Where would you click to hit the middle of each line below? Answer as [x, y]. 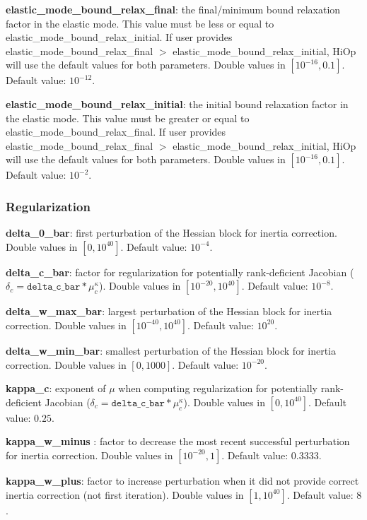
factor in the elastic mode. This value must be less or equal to [140, 23]
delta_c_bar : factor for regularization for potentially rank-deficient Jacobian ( [180, 272]
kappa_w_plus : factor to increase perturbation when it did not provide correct [182, 480]
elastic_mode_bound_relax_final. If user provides [116, 132]
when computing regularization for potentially [218, 388]
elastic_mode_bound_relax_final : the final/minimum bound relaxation [173, 9]
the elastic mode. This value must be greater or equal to [128, 118]
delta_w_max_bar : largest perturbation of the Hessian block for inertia [169, 311]
